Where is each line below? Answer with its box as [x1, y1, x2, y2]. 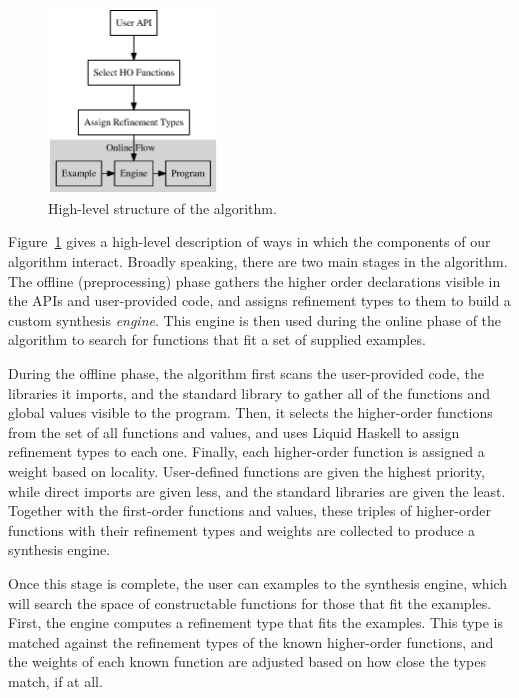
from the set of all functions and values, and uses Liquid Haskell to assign [8, 421, 460, 442]
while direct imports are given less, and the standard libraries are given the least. [8, 480, 506, 501]
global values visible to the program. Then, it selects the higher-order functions [8, 402, 493, 423]
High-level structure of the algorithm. [48, 197, 277, 218]
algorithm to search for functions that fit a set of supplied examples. [8, 329, 426, 350]
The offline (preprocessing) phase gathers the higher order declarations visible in [8, 270, 501, 291]
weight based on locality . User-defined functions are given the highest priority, [8, 460, 485, 481]
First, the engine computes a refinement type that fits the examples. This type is [8, 612, 503, 633]
